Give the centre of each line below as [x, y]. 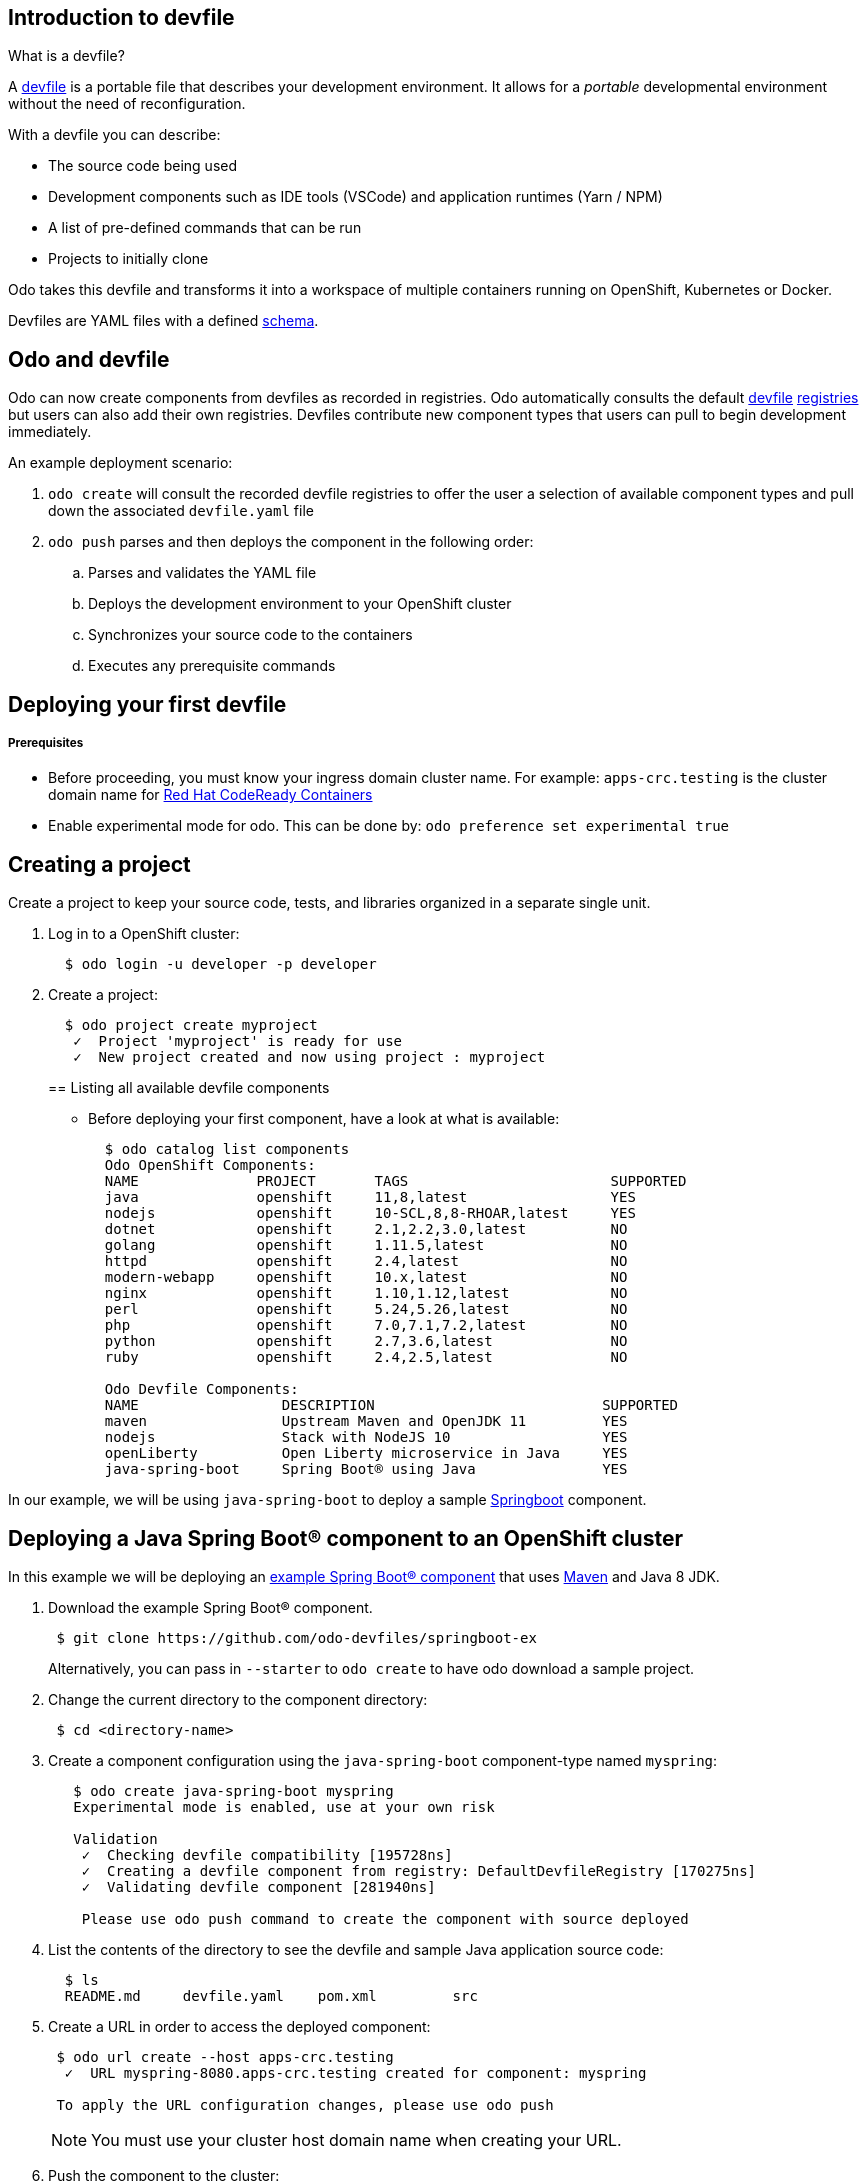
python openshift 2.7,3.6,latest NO [366, 1341]
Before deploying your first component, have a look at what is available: [324, 1119]
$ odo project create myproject [191, 1025]
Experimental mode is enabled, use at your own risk [284, 1807]
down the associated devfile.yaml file [181, 511]
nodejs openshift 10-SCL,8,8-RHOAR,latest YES [370, 1213]
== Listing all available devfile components [189, 1088]
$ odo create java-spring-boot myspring [233, 1791]
